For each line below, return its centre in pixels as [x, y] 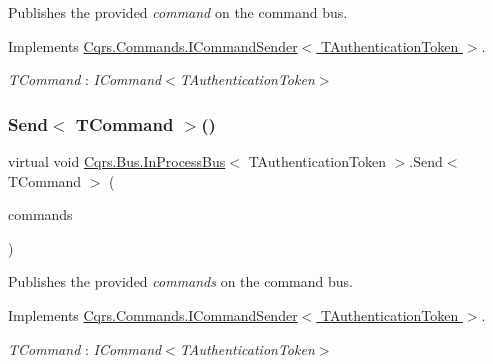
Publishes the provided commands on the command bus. [180, 281]
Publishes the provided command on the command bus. [178, 12]
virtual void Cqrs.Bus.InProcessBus [117, 161]
